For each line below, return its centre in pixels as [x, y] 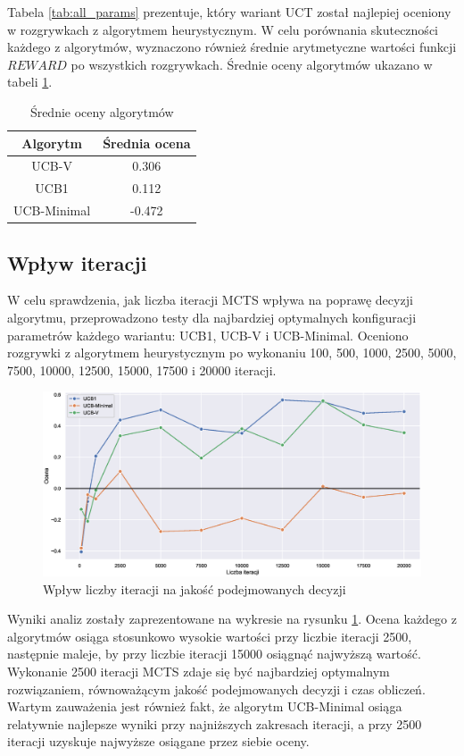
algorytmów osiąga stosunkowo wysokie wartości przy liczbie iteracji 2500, [210, 636]
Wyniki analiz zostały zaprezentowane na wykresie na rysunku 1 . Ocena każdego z [232, 619]
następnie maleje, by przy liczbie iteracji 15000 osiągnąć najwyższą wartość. [214, 654]
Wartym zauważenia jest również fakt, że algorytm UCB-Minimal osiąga [205, 706]
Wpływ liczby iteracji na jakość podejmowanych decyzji [195, 588]
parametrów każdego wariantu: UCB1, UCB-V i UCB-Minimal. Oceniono [208, 335]
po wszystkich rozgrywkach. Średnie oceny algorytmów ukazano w [252, 64]
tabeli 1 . [30, 82]
